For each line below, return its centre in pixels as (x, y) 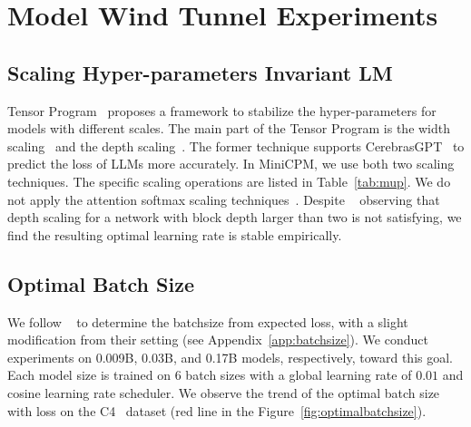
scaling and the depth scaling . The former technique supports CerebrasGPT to (236, 146)
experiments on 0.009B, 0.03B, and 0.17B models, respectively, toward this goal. (230, 357)
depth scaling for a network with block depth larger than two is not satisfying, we (235, 217)
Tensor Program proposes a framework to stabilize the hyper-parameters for (222, 110)
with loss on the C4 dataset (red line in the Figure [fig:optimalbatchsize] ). (217, 410)
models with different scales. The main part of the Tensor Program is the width (229, 128)
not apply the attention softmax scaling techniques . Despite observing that (224, 199)
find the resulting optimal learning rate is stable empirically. (175, 234)
